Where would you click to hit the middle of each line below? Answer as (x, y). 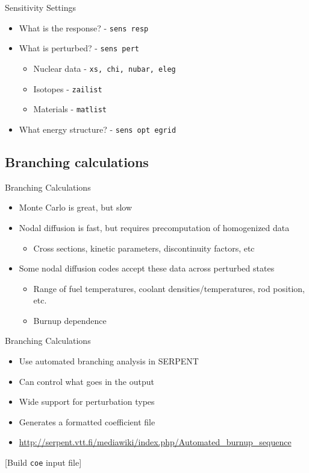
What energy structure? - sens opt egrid (98, 129)
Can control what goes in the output (86, 381)
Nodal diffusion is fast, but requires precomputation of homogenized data (154, 227)
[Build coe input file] (43, 462)
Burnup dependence (70, 320)
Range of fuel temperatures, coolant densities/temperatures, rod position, (169, 288)
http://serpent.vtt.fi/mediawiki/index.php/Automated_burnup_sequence (155, 442)
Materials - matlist (70, 109)
